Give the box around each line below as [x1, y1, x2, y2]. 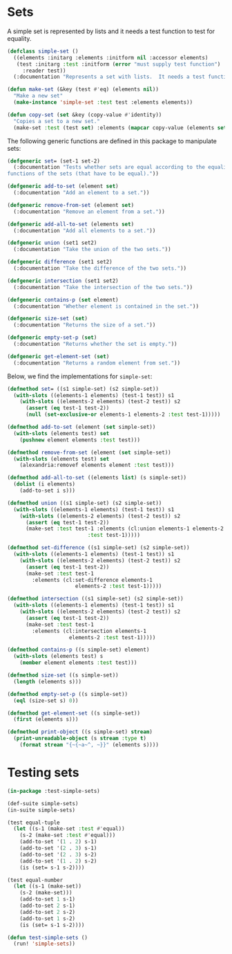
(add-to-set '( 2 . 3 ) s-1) [19, 845, 97, 852]
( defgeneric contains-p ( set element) [7, 296, 119, 303]
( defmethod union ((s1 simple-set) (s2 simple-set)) [7, 499, 162, 506]
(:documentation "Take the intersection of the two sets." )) [13, 284, 193, 291]
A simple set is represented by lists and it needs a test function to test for [7, 27, 215, 35]
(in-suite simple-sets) [7, 807, 76, 814]
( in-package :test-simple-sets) [7, 787, 100, 794]
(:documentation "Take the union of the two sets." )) [13, 246, 171, 253]
